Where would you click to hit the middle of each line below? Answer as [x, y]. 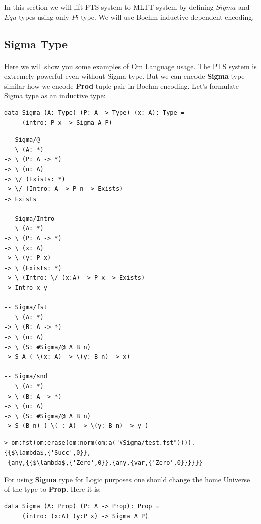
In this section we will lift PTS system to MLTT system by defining [109, 7]
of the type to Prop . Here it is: [53, 489]
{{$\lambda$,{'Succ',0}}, [47, 453]
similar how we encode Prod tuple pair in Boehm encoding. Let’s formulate [121, 85]
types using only [44, 16]
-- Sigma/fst [26, 308]
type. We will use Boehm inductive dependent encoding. [168, 16]
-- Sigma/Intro [29, 218]
